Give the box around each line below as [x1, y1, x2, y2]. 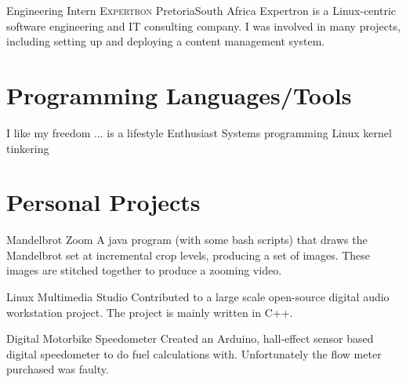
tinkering [6, 140, 49, 156]
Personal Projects [6, 186, 201, 218]
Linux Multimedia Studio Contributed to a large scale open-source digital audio [6, 289, 390, 304]
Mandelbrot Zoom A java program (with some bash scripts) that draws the [6, 231, 368, 248]
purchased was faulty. [6, 361, 109, 377]
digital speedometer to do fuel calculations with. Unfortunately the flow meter [6, 345, 382, 362]
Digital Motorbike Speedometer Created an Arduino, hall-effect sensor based [6, 330, 374, 347]
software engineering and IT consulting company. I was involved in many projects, [6, 17, 401, 34]
